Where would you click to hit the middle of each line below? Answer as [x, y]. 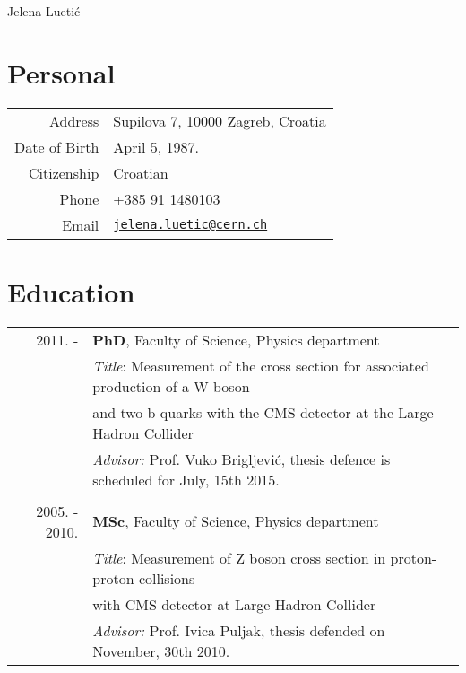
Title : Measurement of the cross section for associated [261, 365]
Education [71, 291]
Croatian [141, 172]
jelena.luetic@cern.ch [190, 225]
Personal [61, 72]
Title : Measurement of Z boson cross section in [239, 557]
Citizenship [64, 172]
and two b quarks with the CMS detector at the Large [263, 412]
